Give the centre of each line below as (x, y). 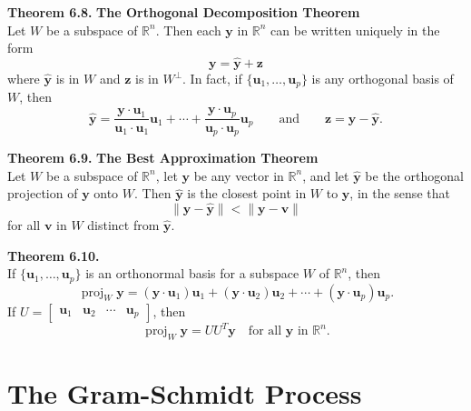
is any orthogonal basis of (383, 78)
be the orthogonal (414, 175)
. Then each (188, 30)
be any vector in (239, 175)
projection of (43, 193)
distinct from (123, 224)
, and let (326, 175)
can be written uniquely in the (355, 30)
